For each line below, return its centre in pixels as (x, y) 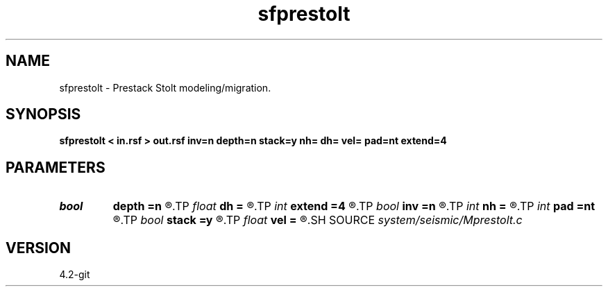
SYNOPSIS (43, 114)
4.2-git (75, 275)
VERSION (39, 248)
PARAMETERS (56, 167)
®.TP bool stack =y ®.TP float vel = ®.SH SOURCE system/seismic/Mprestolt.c (318, 220)
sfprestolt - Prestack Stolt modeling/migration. (165, 87)
